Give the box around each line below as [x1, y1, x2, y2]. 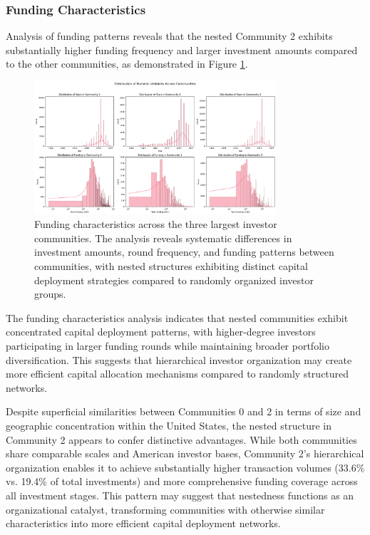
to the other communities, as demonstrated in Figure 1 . [6, 56, 248, 71]
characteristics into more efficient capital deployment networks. [6, 516, 281, 531]
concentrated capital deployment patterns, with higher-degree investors [6, 324, 316, 339]
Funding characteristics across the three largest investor [34, 217, 277, 232]
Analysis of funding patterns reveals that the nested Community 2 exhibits [6, 28, 333, 43]
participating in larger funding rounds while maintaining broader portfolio [6, 338, 329, 353]
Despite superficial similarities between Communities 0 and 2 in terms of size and [6, 404, 361, 419]
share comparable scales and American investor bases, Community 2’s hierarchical [6, 446, 364, 461]
